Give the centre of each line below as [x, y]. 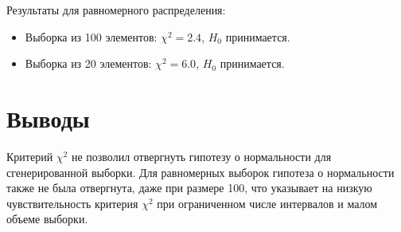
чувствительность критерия [72, 203]
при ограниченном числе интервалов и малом [267, 203]
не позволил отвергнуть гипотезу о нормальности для [201, 156]
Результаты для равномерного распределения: [116, 10]
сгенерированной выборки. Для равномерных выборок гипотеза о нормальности [200, 172]
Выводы [48, 118]
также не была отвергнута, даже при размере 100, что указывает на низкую [189, 188]
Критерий [30, 156]
